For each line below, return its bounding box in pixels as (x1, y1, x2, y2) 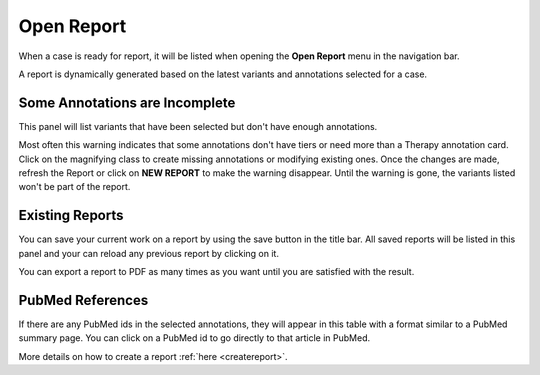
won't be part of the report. (18, 181, 131, 193)
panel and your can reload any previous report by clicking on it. (18, 247, 280, 259)
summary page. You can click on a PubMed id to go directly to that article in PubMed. (18, 332, 371, 344)
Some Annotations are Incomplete (18, 94, 236, 111)
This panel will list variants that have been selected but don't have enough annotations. (18, 120, 378, 132)
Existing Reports (18, 207, 124, 224)
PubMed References (18, 291, 149, 309)
